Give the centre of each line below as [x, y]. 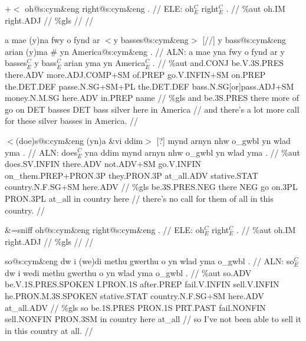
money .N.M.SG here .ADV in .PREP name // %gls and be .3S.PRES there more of [152, 98]
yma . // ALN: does [41, 152]
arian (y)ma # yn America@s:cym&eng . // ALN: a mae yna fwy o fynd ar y [145, 51]
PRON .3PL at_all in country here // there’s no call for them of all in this [139, 198]
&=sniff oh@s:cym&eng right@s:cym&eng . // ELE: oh [105, 230]
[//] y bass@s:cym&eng [244, 40]
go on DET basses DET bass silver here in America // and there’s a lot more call [152, 109]
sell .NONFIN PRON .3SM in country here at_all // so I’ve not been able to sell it [153, 319]
